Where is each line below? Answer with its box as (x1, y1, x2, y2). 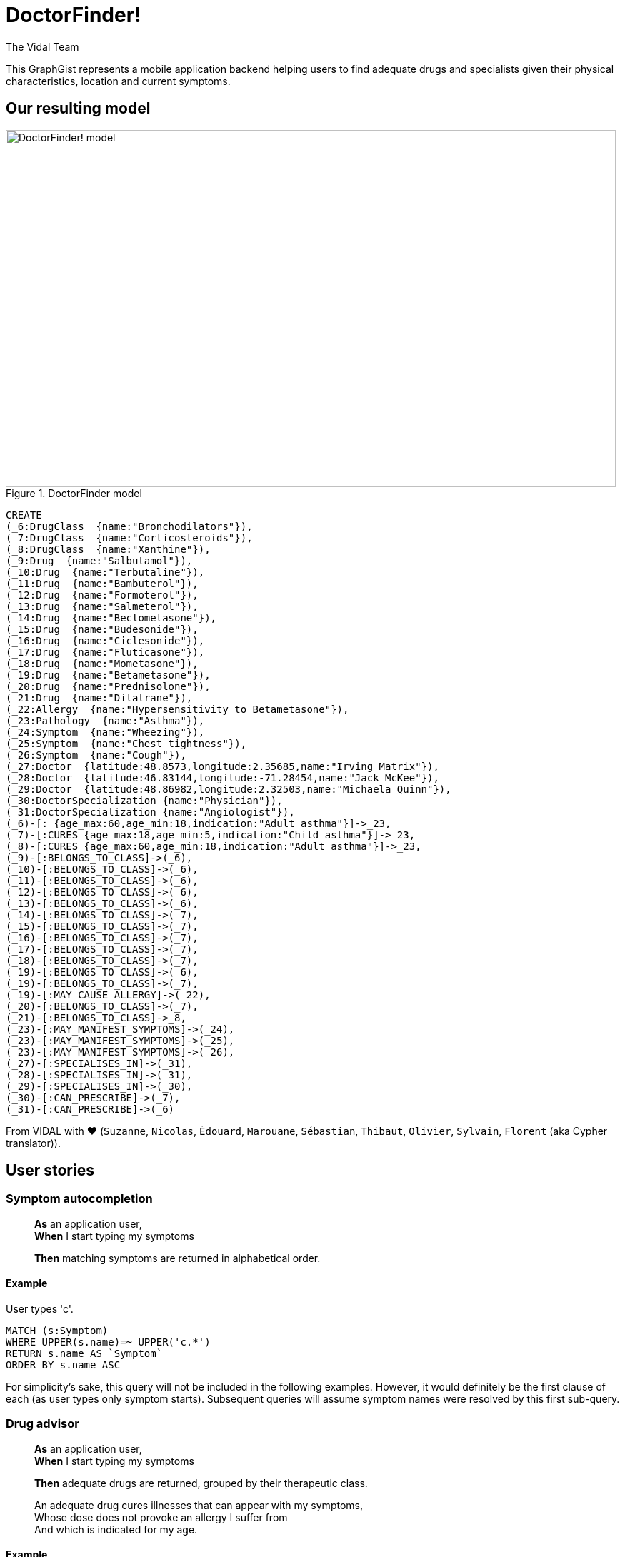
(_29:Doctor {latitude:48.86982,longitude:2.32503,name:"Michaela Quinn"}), (6, 783, 451, 795)
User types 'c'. (6, 1303, 74, 1316)
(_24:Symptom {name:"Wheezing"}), (6, 726, 205, 738)
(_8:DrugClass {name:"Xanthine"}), (6, 543, 211, 555)
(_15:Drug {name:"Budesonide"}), (6, 623, 199, 635)
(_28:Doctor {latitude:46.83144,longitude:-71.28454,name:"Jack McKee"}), (6, 771, 439, 783)
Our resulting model (6, 99, 151, 118)
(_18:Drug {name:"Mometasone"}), (6, 657, 199, 669)
